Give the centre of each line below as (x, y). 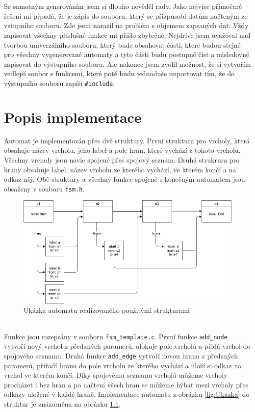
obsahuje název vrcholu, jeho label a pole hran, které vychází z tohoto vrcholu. (122, 150)
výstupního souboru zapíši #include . (59, 83)
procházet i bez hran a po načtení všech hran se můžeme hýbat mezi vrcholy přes (126, 384)
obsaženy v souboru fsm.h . (44, 188)
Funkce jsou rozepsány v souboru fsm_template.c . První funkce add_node (116, 336)
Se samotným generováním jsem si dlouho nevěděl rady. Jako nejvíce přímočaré (123, 6)
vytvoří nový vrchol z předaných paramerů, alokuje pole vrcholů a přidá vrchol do (127, 346)
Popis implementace (73, 117)
